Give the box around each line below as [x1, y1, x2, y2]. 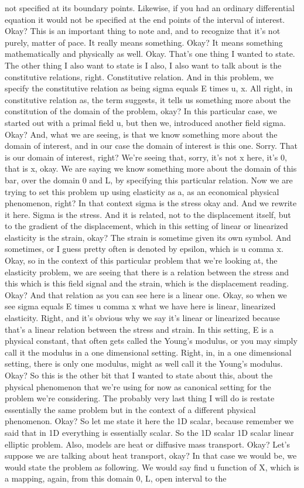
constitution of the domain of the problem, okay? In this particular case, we [5, 105, 277, 117]
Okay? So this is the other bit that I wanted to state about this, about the [5, 369, 273, 381]
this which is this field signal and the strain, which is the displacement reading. [5, 277, 289, 289]
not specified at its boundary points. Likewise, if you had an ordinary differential [5, 2, 295, 13]
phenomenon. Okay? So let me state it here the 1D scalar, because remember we [5, 415, 294, 427]
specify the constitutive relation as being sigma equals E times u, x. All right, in [5, 82, 293, 94]
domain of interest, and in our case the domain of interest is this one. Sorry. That [5, 139, 298, 152]
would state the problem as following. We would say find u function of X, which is [5, 460, 299, 473]
